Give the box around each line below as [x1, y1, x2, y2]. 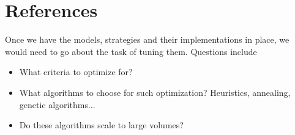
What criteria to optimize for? [19, 65, 133, 78]
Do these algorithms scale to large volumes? [19, 119, 184, 131]
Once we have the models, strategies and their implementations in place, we [5, 33, 289, 46]
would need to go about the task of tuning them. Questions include [5, 45, 257, 57]
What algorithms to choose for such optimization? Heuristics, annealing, [19, 86, 291, 98]
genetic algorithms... [19, 98, 95, 111]
